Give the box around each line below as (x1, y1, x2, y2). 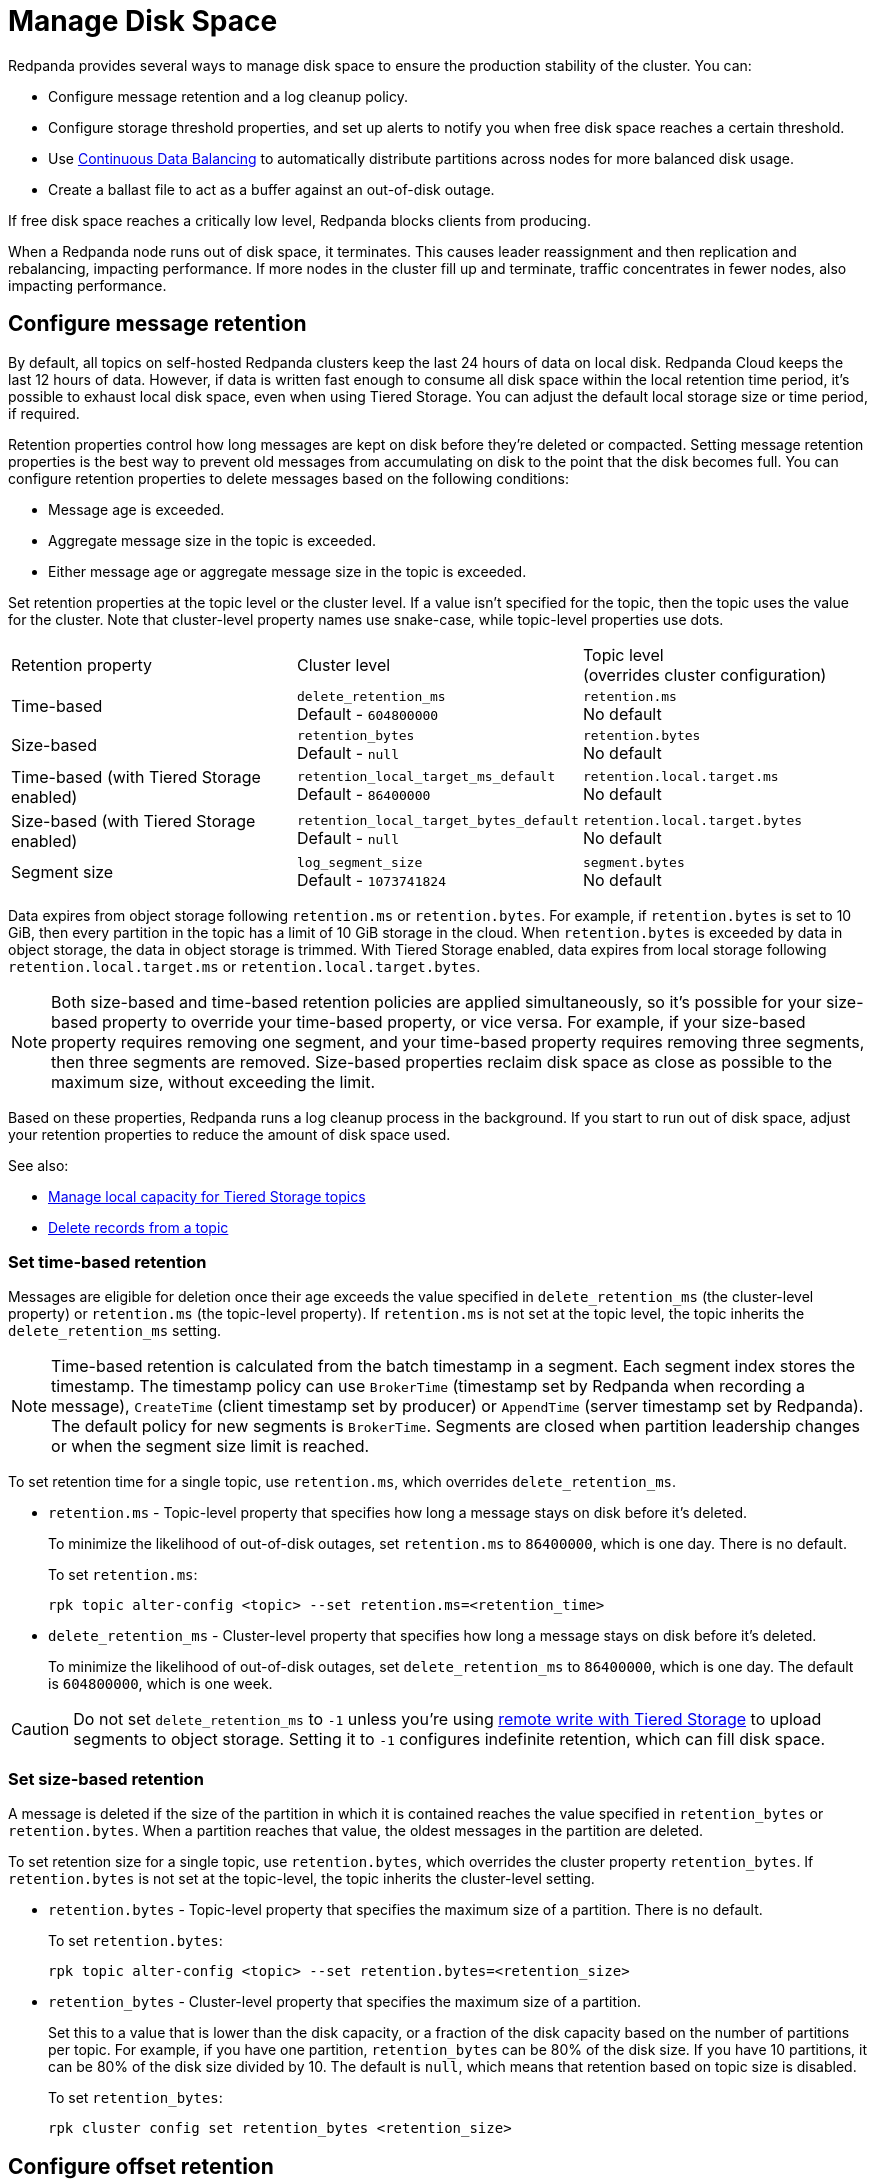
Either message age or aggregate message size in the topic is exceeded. (48, 562, 527, 580)
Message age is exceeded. (48, 500, 225, 518)
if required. (8, 404, 80, 422)
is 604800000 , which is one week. (48, 1675, 273, 1693)
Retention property (11, 654, 152, 675)
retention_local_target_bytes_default (296, 813, 579, 829)
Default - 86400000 (296, 784, 431, 805)
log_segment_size (296, 854, 423, 870)
